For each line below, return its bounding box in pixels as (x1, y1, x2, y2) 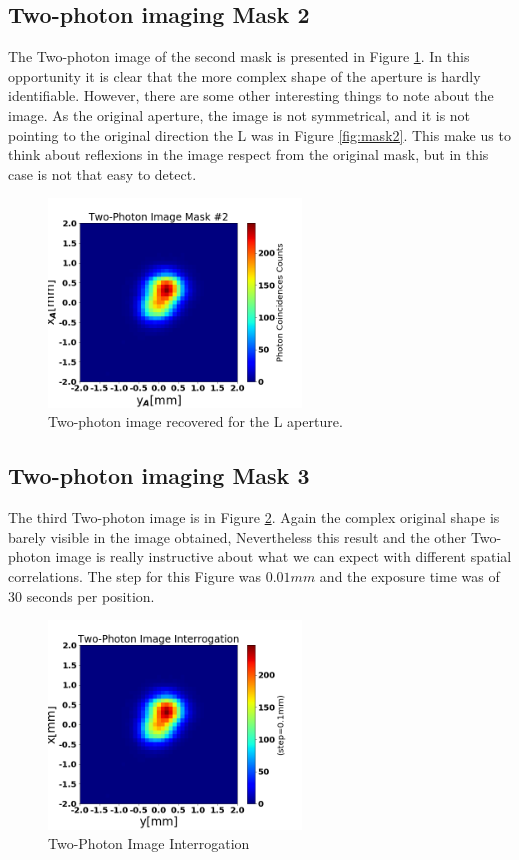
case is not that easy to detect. (8, 163, 197, 184)
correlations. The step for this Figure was (8, 566, 262, 587)
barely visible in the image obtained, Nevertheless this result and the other (8, 526, 467, 547)
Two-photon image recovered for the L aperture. (48, 411, 343, 432)
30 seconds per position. (8, 585, 155, 606)
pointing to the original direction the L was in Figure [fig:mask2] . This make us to (8, 124, 511, 145)
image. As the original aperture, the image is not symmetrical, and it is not (8, 104, 471, 125)
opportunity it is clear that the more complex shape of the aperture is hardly (8, 65, 481, 86)
